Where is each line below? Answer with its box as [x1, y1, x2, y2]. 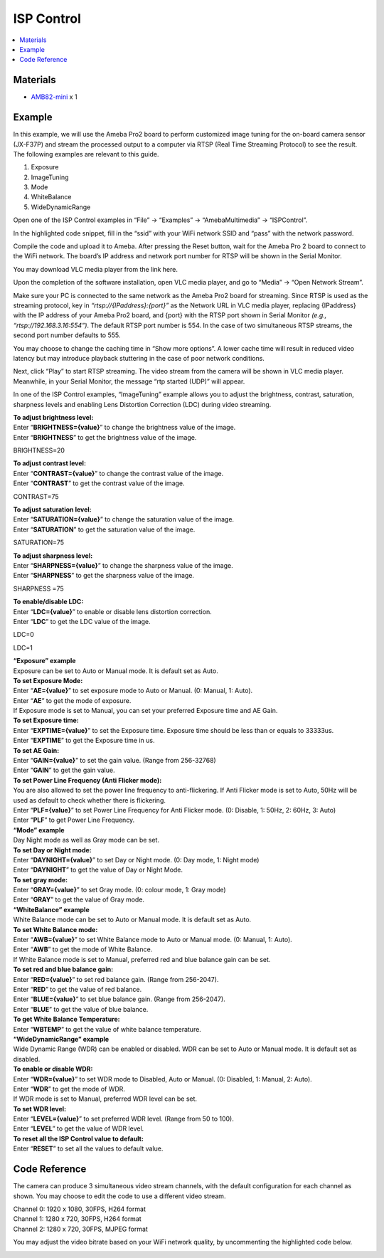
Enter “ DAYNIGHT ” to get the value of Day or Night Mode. [13, 865, 183, 874]
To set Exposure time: [13, 716, 80, 725]
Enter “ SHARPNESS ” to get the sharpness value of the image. [13, 571, 195, 580]
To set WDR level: [13, 1104, 67, 1113]
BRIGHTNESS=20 [13, 446, 65, 455]
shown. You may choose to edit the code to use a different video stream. [13, 1192, 226, 1200]
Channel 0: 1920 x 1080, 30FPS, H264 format [13, 1205, 146, 1213]
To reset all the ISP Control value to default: [13, 1134, 144, 1143]
